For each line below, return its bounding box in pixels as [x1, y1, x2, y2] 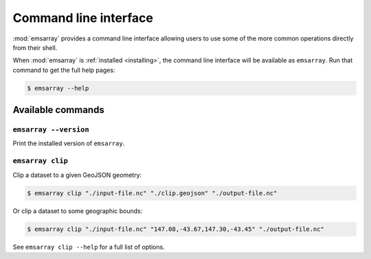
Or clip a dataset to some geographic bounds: [12, 206, 143, 215]
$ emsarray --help [27, 84, 89, 92]
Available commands [12, 104, 104, 116]
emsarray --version [12, 125, 89, 134]
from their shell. [12, 43, 58, 51]
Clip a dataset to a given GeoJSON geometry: [12, 171, 142, 179]
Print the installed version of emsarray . [12, 139, 125, 147]
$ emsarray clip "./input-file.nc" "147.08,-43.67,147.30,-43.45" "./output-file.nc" [27, 225, 324, 233]
